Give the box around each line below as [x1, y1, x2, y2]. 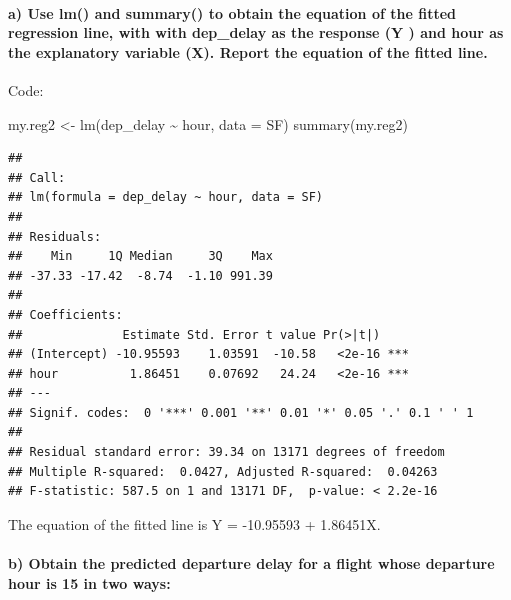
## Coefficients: [8, 307, 123, 322]
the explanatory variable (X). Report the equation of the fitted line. [8, 41, 488, 62]
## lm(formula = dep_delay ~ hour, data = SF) [8, 190, 323, 205]
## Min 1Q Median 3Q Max [8, 249, 273, 264]
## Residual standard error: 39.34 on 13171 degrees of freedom [8, 445, 445, 460]
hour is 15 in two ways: [8, 572, 171, 593]
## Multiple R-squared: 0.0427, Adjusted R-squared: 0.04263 [8, 464, 438, 479]
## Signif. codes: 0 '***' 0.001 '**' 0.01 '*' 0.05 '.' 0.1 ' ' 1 [8, 405, 474, 420]
